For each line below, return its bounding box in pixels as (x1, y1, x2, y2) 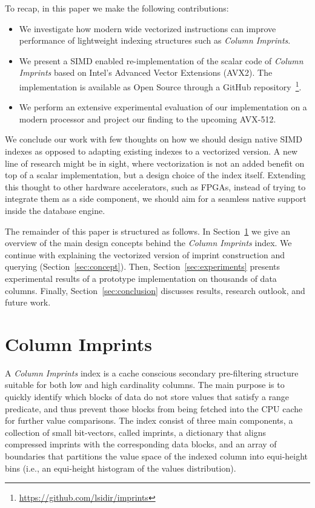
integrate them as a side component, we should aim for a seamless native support (5, 192, 307, 205)
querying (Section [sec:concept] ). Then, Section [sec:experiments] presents (5, 260, 280, 273)
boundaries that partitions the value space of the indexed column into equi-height (5, 450, 308, 462)
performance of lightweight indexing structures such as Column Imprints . (19, 34, 291, 47)
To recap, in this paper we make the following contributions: (5, 2, 229, 14)
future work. (5, 296, 51, 309)
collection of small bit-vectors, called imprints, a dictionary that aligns (5, 426, 266, 438)
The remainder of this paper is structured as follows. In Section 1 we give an (5, 224, 291, 237)
